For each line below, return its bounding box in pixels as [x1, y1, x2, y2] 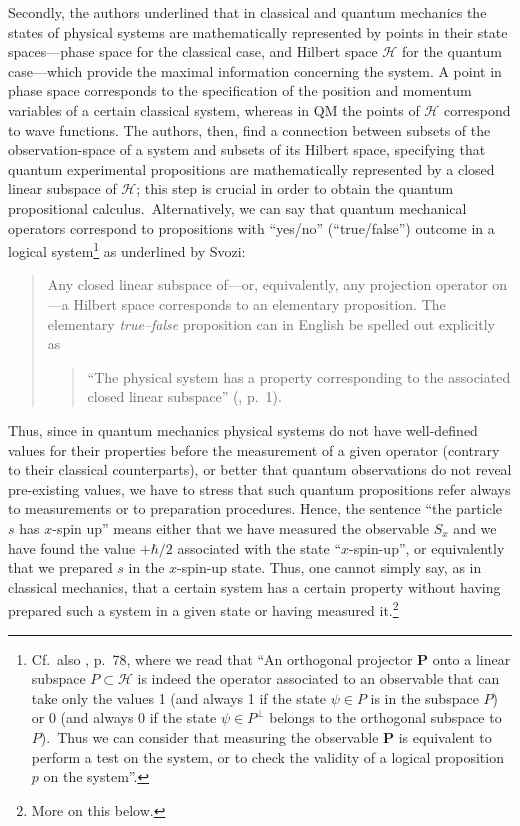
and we [453, 517, 497, 538]
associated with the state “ [177, 537, 342, 558]
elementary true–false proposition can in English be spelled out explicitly [47, 313, 495, 334]
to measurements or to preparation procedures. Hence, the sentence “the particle [8, 498, 503, 519]
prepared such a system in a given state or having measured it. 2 [8, 597, 399, 620]
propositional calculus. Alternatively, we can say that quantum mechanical [8, 197, 467, 218]
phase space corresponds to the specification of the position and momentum [8, 80, 472, 101]
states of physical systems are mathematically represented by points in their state [8, 21, 508, 42]
